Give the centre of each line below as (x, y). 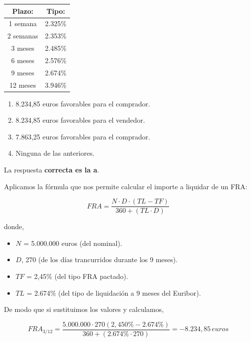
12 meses (23, 85)
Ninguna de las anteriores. (55, 153)
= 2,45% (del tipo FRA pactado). (77, 276)
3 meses (23, 48)
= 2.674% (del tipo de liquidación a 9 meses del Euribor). (114, 292)
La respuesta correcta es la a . (52, 170)
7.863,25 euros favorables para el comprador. (83, 136)
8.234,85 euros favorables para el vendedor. (80, 120)
